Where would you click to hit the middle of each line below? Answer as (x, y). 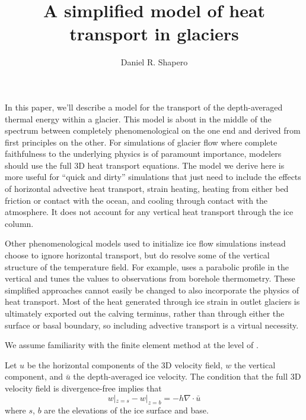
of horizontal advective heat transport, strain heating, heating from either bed (147, 189)
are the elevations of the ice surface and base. (126, 410)
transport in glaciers (154, 34)
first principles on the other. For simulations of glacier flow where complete (141, 142)
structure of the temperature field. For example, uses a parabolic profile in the (147, 266)
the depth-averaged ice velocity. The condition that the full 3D (187, 376)
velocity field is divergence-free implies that (83, 388)
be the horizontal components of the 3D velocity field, (125, 364)
